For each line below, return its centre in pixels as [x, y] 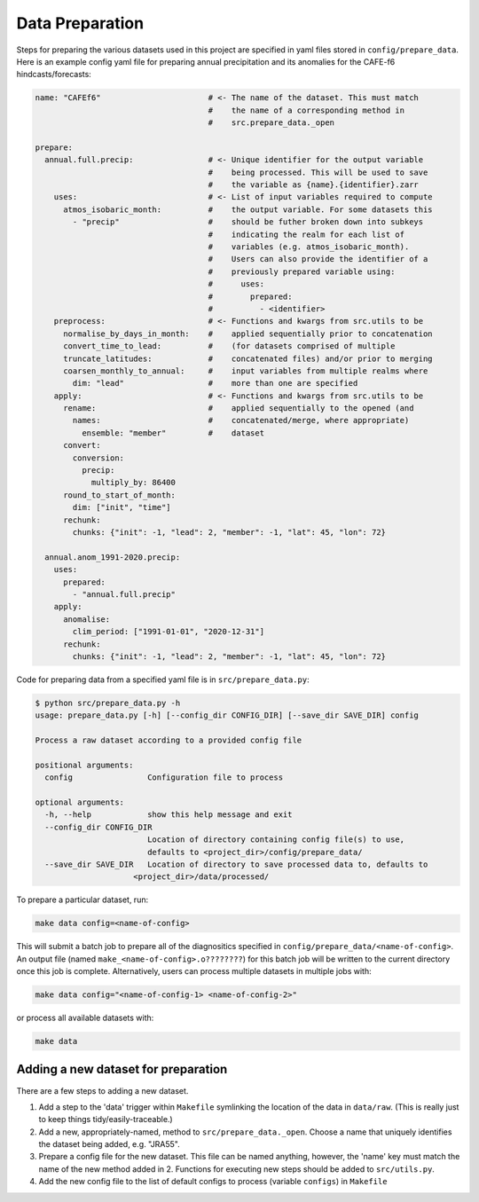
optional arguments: [79, 802]
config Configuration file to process [164, 778]
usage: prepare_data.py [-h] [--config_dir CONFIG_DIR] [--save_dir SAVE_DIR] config [227, 715]
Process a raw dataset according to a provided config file [169, 740]
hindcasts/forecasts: [54, 75]
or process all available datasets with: [85, 1018]
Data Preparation [80, 23]
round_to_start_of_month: [120, 495]
